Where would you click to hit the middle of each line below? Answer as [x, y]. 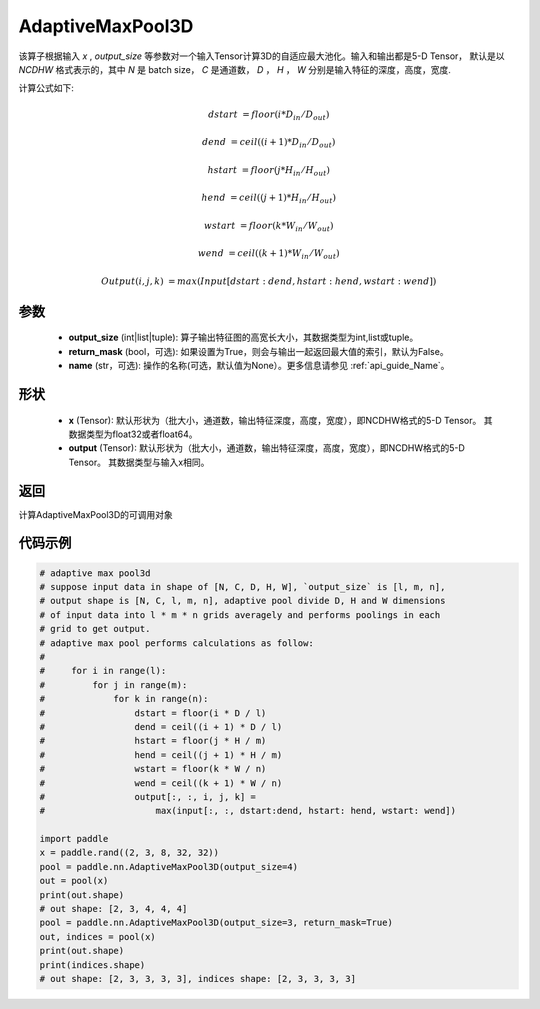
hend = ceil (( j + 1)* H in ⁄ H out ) [269, 198]
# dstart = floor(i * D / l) [153, 713]
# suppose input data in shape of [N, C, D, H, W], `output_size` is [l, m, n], [242, 587]
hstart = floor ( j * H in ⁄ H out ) [268, 171]
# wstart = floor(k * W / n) [153, 769]
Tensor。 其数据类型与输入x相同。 [139, 462]
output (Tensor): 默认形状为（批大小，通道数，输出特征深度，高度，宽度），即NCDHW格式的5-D [266, 448]
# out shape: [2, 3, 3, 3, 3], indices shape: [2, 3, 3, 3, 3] [198, 978]
